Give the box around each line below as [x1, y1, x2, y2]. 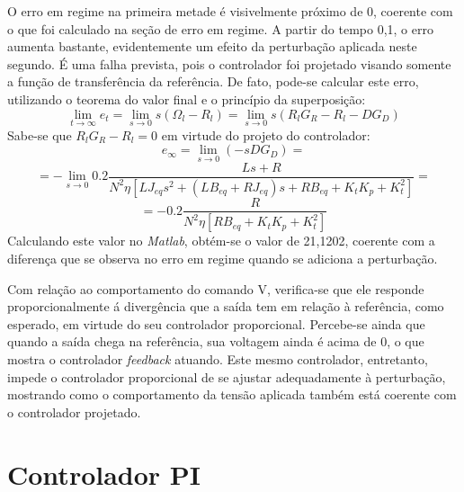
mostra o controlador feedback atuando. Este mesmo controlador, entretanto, [7, 349, 428, 368]
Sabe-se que [7, 125, 72, 144]
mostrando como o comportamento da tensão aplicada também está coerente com [7, 385, 457, 404]
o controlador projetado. [7, 402, 141, 421]
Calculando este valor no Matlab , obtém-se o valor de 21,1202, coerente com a [7, 231, 435, 250]
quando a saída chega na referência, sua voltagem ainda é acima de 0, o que [7, 332, 424, 351]
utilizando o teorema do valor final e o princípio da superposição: [7, 89, 366, 108]
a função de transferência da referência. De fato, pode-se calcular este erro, [7, 72, 419, 91]
